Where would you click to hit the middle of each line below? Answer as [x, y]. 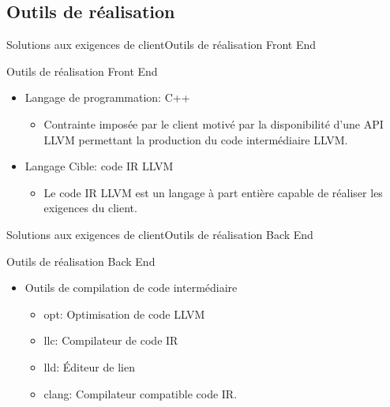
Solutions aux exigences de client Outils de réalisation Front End [161, 45]
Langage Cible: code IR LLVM [99, 166]
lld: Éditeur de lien [89, 366]
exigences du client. [90, 208]
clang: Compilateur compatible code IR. [141, 393]
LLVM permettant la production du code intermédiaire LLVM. [196, 139]
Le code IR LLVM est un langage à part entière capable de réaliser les [213, 192]
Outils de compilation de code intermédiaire [131, 288]
